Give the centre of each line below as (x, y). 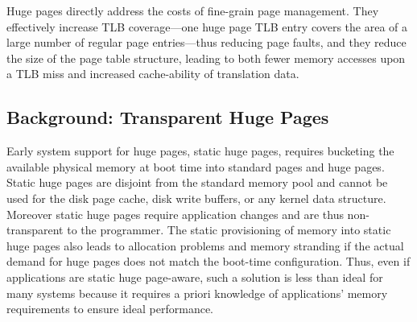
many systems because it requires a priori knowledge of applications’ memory (197, 293)
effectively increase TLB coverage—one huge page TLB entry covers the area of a (207, 26)
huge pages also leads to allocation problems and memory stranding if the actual (205, 245)
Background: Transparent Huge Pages (168, 117)
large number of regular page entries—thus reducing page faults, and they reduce (206, 42)
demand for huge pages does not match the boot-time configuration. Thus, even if (208, 261)
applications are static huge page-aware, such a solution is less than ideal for (195, 277)
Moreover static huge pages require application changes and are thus (175, 214)
